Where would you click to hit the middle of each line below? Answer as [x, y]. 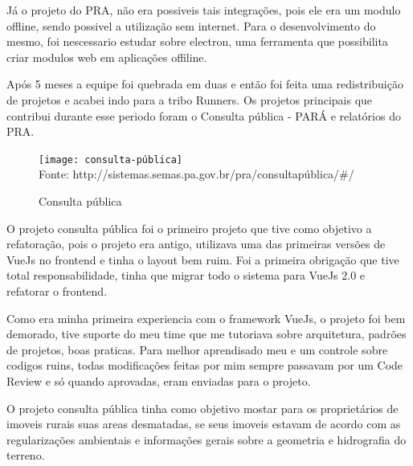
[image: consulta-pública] [110, 159]
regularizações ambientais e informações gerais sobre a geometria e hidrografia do [206, 439]
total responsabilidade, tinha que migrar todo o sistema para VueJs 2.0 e [186, 275]
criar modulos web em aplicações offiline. [107, 57]
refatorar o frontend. [57, 290]
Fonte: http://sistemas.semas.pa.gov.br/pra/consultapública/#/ [196, 174]
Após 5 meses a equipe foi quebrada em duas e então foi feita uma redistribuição [205, 84]
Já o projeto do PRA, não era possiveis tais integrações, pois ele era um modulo [204, 10]
